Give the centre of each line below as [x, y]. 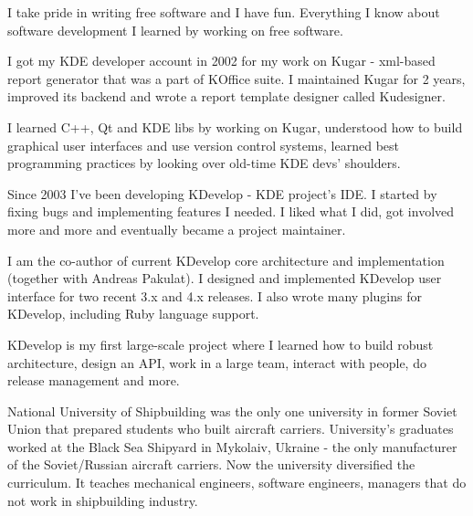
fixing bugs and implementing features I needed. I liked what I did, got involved [231, 211]
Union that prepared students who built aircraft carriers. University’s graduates [231, 429]
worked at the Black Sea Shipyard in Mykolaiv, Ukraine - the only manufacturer [232, 446]
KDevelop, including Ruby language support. [133, 314]
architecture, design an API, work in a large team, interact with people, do [217, 362]
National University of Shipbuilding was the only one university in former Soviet [232, 411]
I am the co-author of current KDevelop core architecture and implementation [226, 260]
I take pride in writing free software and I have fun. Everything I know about [224, 12]
